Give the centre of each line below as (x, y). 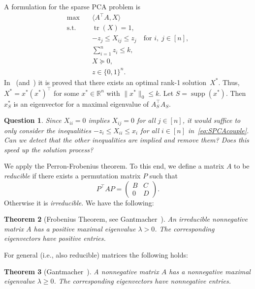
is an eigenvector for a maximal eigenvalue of (81, 103)
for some (66, 93)
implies (99, 120)
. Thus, (229, 82)
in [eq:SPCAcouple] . (219, 130)
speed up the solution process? (49, 149)
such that (164, 176)
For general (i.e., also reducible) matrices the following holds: (96, 255)
